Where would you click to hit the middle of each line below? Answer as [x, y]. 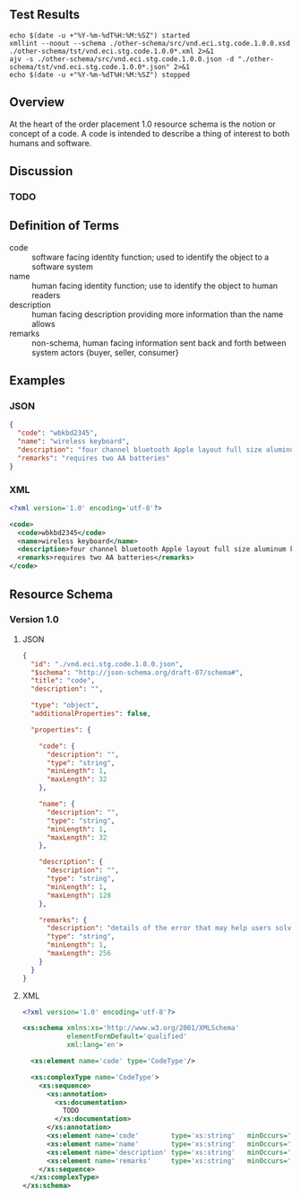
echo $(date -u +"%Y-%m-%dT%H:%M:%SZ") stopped [100, 75]
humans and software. [51, 143]
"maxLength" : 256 [79, 954]
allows [43, 323]
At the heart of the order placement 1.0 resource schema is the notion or [142, 124]
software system [63, 266]
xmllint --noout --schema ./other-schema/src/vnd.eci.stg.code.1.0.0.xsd [150, 43]
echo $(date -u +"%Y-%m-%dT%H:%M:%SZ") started [100, 35]
